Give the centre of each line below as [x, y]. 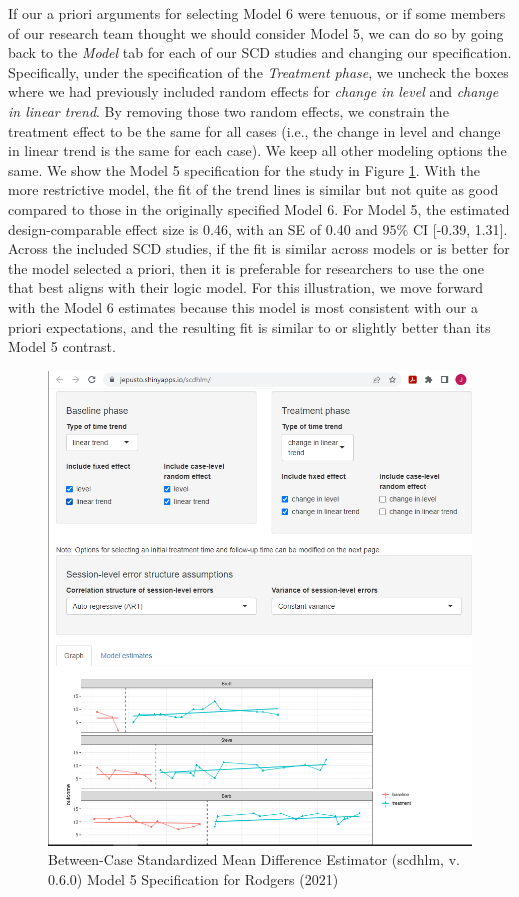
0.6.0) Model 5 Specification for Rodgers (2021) [193, 878]
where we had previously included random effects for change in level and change [253, 91]
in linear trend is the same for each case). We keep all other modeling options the [257, 150]
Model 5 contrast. [62, 346]
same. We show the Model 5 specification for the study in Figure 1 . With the [244, 169]
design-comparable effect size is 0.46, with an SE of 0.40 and [193, 228]
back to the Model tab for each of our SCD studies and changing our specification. [260, 52]
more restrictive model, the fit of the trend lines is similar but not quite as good [253, 189]
